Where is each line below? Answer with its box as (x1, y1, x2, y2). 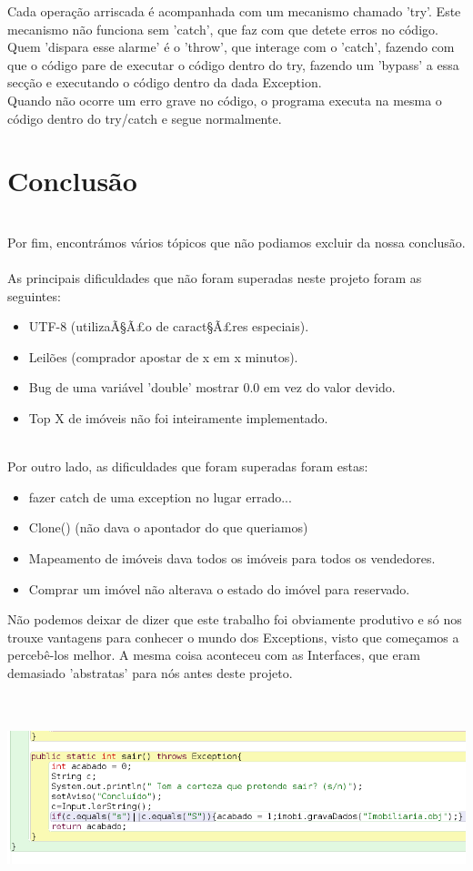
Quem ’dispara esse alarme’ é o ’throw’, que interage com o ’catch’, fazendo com (7, 37, 455, 56)
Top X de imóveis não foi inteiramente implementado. (28, 409, 328, 428)
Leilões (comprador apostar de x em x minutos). (28, 347, 298, 366)
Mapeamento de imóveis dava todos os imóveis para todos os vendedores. (28, 549, 436, 567)
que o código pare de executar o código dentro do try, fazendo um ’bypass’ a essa (7, 55, 459, 74)
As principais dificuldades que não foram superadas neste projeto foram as (7, 268, 422, 288)
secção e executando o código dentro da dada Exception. (7, 73, 322, 92)
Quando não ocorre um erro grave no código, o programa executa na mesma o (7, 90, 442, 109)
